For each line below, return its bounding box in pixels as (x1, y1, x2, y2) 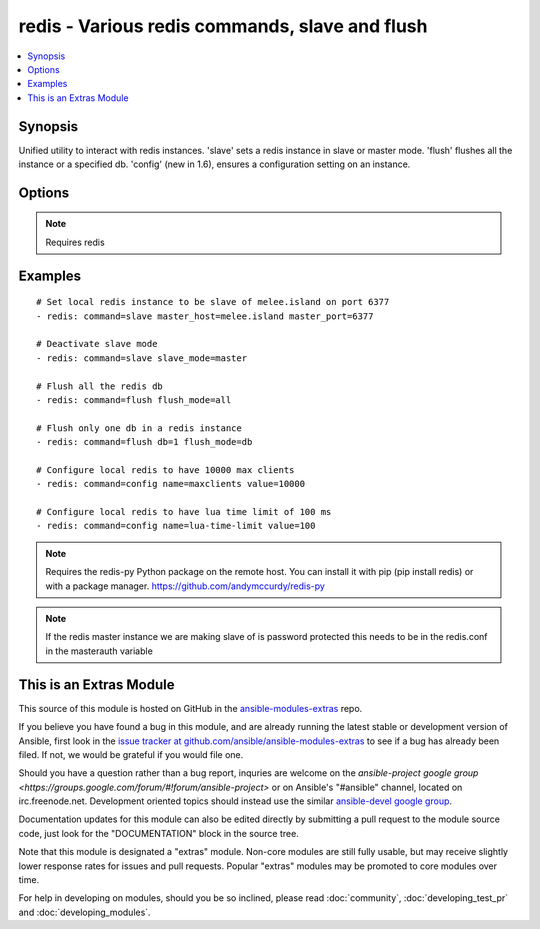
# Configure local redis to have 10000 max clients (36, 464, 295, 475)
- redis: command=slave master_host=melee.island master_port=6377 (36, 310, 374, 322)
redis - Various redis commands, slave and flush (18, 15, 428, 37)
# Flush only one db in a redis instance (36, 422, 242, 434)
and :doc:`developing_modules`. (18, 906, 151, 918)
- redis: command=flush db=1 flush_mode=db (36, 436, 253, 448)
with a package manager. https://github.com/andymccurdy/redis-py (45, 580, 325, 592)
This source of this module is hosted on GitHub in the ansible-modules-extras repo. (18, 702, 363, 714)
